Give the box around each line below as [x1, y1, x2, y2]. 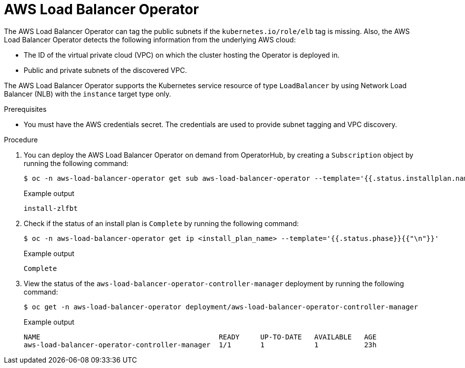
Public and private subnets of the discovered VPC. [24, 66, 187, 74]
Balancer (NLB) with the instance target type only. [4, 89, 171, 98]
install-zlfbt [24, 204, 78, 212]
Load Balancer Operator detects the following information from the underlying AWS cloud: [4, 35, 296, 44]
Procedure [4, 135, 38, 144]
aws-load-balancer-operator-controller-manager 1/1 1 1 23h [24, 340, 377, 349]
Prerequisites [4, 104, 47, 113]
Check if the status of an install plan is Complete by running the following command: [24, 219, 299, 228]
